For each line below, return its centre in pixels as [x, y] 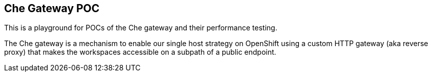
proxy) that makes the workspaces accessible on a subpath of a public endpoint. [140, 52]
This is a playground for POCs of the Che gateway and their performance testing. [141, 28]
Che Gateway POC [52, 8]
